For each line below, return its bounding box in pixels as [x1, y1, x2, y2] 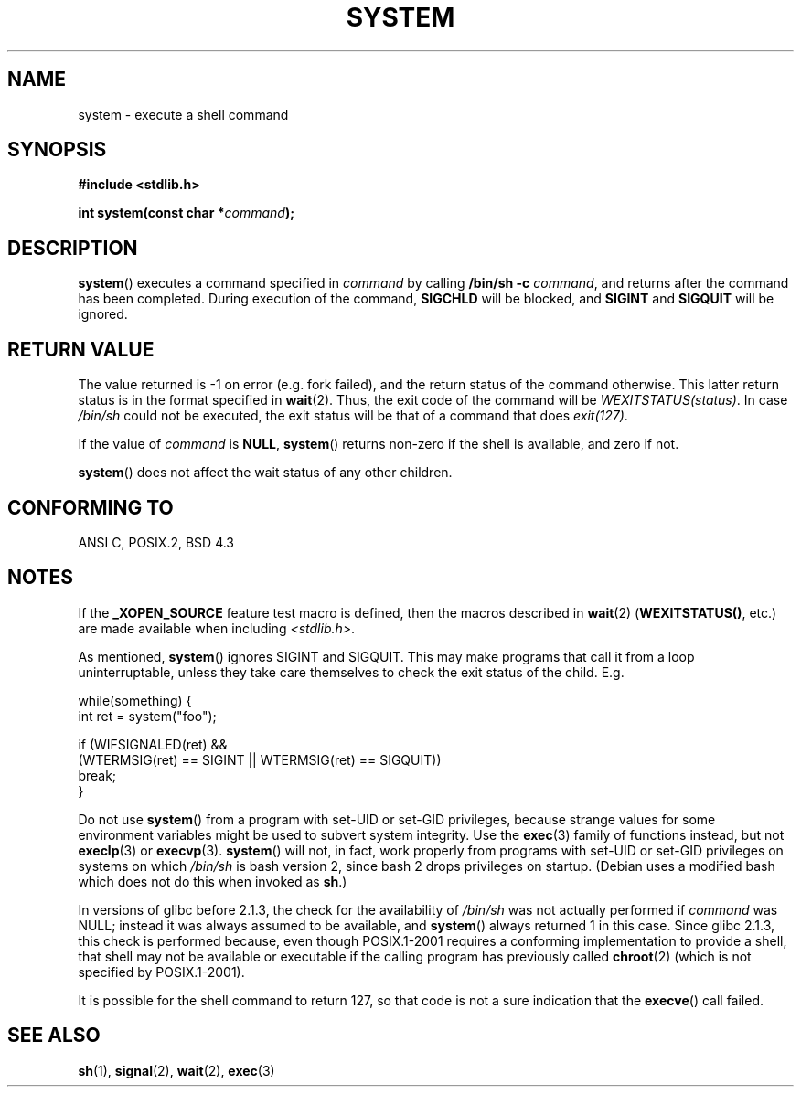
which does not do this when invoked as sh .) [78, 873, 347, 889]
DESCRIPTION [7, 236, 138, 260]
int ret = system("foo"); [78, 707, 217, 724]
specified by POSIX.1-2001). [78, 963, 245, 980]
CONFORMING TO [7, 495, 174, 519]
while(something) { [78, 692, 192, 708]
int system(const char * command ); [78, 205, 294, 221]
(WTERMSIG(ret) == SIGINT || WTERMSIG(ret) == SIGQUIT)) [78, 751, 442, 768]
